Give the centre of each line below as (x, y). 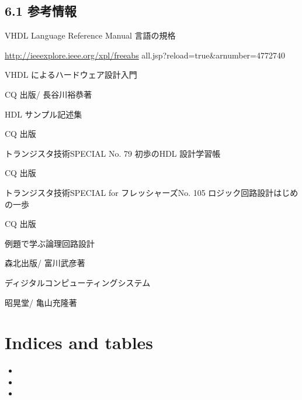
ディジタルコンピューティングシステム (78, 282)
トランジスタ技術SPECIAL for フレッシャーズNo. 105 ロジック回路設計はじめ (152, 192)
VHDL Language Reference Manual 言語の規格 (90, 35)
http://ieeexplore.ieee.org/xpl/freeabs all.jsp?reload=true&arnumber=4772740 (145, 55)
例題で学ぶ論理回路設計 (50, 243)
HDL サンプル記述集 (44, 114)
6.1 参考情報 (41, 11)
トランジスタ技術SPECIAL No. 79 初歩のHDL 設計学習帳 (113, 153)
